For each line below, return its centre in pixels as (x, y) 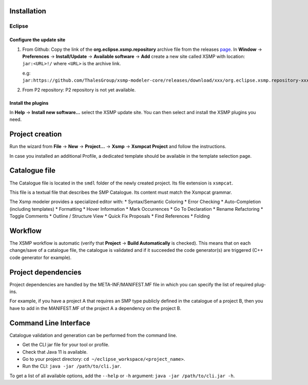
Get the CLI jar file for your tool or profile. (66, 345)
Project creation (36, 134)
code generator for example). (41, 258)
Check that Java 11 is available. (55, 352)
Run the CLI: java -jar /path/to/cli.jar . (72, 366)
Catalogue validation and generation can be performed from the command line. (93, 335)
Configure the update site (37, 40)
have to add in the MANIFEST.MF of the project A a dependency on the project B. (95, 308)
